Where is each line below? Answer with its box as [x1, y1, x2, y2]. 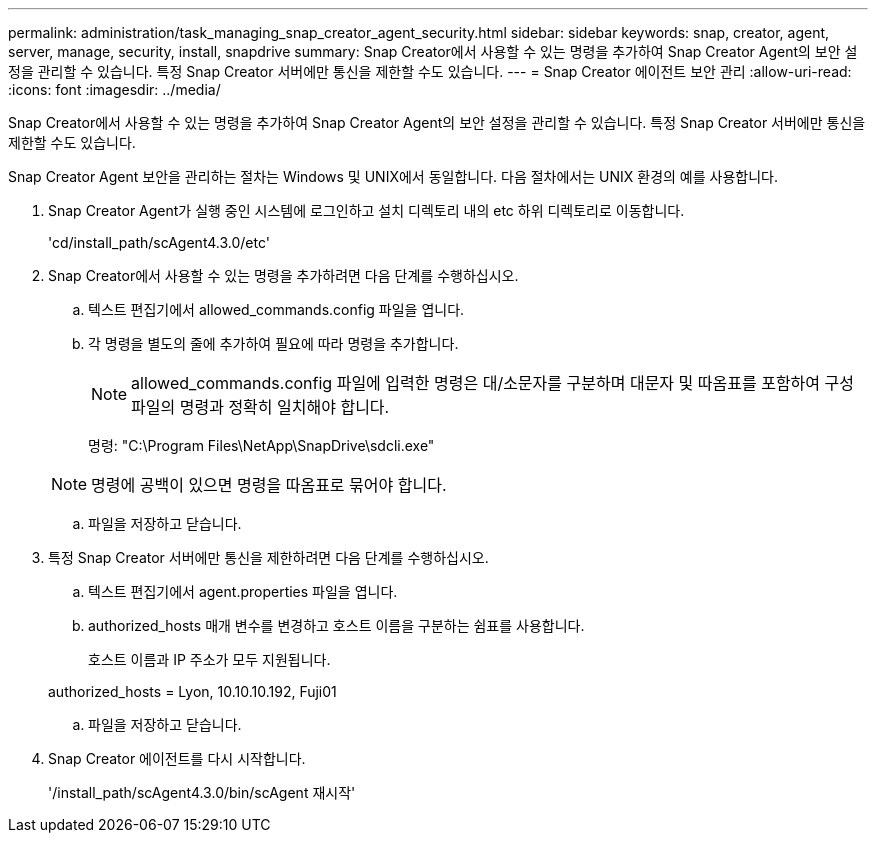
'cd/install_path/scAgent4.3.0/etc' [48, 234, 270, 251]
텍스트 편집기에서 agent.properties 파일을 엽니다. [88, 583, 398, 600]
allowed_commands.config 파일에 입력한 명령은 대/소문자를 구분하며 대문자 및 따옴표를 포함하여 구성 [131, 373, 854, 393]
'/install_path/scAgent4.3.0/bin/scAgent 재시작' [48, 784, 356, 801]
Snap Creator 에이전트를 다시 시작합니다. [48, 750, 306, 767]
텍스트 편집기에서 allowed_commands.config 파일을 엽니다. [88, 301, 465, 318]
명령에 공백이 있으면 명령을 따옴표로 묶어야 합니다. [91, 475, 447, 495]
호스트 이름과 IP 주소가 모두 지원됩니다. [88, 651, 331, 668]
